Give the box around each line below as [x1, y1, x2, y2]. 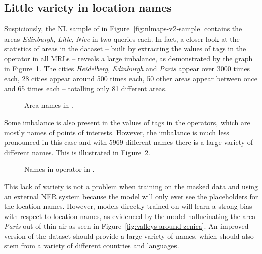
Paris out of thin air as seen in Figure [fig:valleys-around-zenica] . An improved [4, 221, 249, 231]
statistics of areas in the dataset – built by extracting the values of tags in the [4, 43, 246, 54]
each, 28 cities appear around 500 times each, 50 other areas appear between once [4, 73, 257, 84]
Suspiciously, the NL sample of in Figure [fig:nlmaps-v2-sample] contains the [4, 23, 242, 34]
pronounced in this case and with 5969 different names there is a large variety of [4, 137, 253, 148]
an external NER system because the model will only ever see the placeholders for [4, 191, 258, 201]
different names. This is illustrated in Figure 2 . [4, 147, 150, 157]
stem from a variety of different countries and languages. [4, 240, 179, 251]
